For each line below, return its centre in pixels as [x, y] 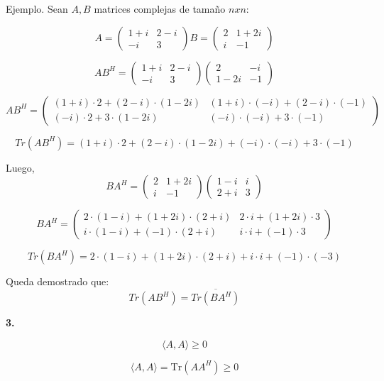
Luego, [20, 167]
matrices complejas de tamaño [160, 9]
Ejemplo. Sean [37, 9]
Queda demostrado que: [57, 281]
